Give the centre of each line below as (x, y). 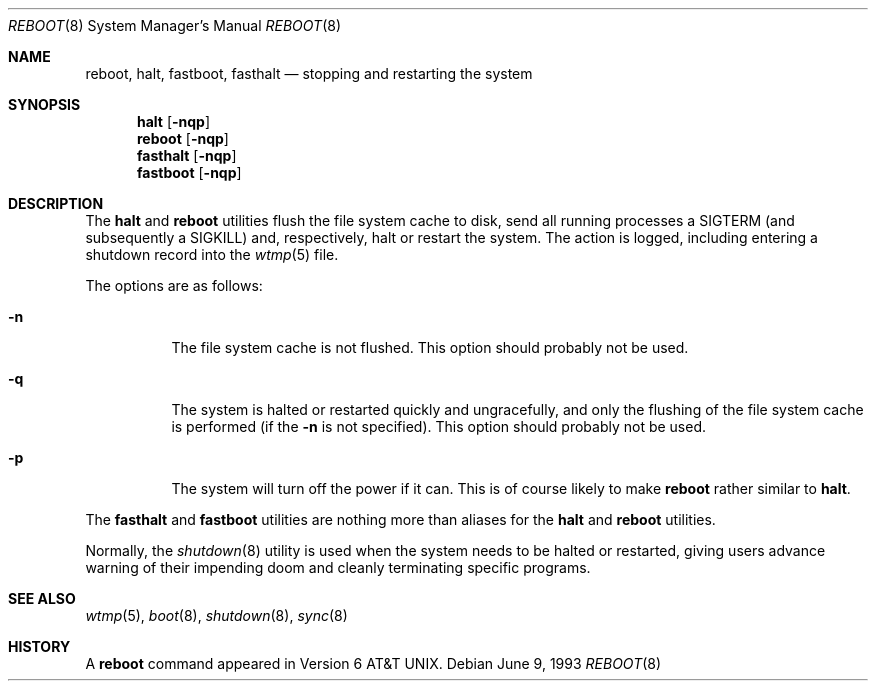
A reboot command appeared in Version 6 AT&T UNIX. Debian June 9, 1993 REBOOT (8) (373, 663)
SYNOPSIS (44, 104)
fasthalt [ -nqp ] (187, 155)
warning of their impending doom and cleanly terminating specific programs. (338, 567)
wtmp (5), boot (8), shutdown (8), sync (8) (216, 615)
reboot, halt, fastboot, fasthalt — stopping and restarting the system (309, 73)
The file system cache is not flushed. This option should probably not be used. (430, 347)
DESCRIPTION (56, 203)
